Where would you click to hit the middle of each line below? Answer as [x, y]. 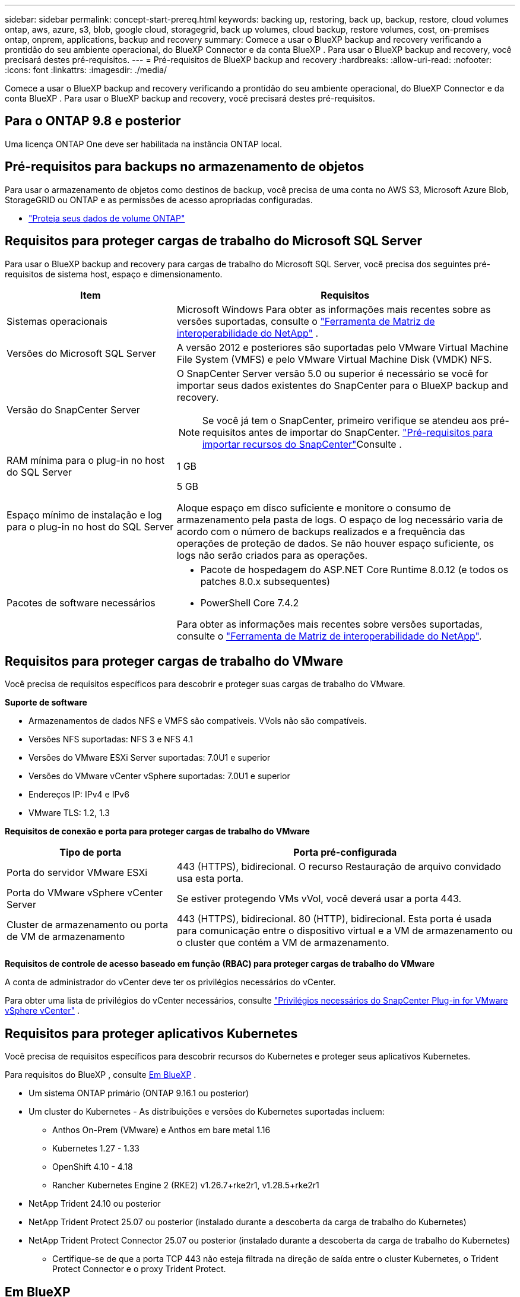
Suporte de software [46, 703]
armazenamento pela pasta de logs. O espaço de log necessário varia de [340, 519]
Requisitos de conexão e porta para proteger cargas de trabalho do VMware [157, 831]
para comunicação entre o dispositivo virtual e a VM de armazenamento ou [345, 931]
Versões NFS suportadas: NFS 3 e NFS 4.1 [111, 739]
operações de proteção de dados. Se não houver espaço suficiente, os [335, 543]
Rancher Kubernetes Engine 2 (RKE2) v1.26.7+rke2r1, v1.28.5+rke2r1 [186, 1185]
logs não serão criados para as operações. [272, 555]
